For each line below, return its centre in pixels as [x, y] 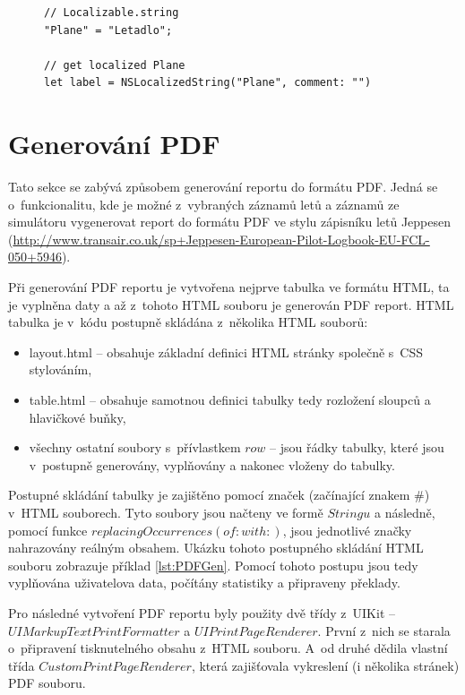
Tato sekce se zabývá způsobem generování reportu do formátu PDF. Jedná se [223, 187]
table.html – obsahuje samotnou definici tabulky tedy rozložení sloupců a [230, 400]
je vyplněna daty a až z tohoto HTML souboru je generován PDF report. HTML [231, 304]
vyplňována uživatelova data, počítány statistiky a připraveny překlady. [204, 583]
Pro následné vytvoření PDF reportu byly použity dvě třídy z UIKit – [202, 612]
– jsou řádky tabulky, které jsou [357, 447]
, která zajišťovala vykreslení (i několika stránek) [325, 665]
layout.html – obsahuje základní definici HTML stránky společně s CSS [226, 352]
